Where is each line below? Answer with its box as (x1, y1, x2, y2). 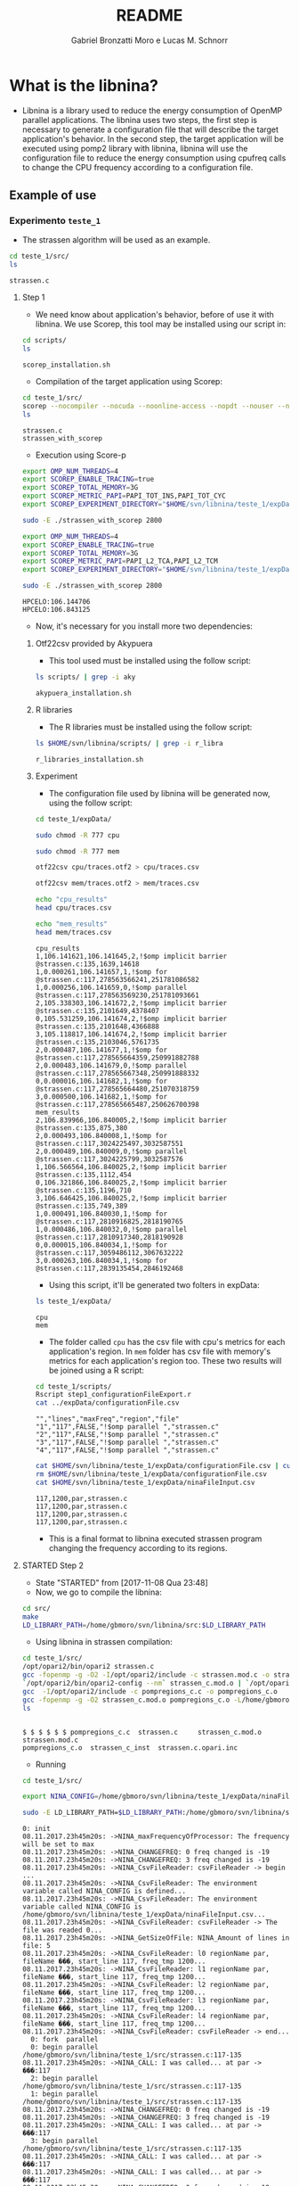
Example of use (9, 188, 97, 203)
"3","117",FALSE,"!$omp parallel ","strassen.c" (35, 1438, 220, 1448)
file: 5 (21, 1942, 51, 1951)
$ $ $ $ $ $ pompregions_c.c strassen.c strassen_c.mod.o (21, 1728, 263, 1736)
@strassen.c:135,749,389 (35, 1201, 128, 1210)
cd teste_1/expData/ (35, 814, 112, 823)
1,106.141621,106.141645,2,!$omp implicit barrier (35, 952, 228, 961)
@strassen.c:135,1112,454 (35, 1170, 132, 1179)
